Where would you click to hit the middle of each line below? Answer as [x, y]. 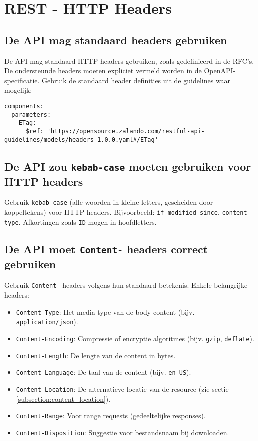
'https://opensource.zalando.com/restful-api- [126, 131]
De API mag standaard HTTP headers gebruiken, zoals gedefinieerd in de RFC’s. [129, 60]
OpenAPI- [220, 70]
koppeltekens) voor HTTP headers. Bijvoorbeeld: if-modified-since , [112, 212]
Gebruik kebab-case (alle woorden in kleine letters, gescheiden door [109, 202]
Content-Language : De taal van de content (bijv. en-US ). [103, 372]
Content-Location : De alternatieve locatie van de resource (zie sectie [122, 389]
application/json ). [47, 321]
